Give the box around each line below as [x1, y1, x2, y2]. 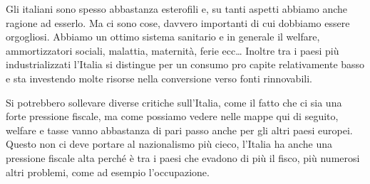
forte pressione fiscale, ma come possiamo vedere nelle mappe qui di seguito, [6, 109, 339, 124]
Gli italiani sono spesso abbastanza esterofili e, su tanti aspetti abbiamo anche [6, 1, 348, 16]
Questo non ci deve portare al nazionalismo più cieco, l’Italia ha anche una [6, 136, 332, 151]
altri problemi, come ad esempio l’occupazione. [6, 164, 210, 179]
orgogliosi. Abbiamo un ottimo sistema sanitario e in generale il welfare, [6, 29, 320, 44]
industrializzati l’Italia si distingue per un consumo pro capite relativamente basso [6, 57, 365, 72]
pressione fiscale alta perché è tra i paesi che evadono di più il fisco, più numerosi [6, 150, 360, 165]
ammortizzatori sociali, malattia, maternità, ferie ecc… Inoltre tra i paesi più [6, 43, 339, 58]
